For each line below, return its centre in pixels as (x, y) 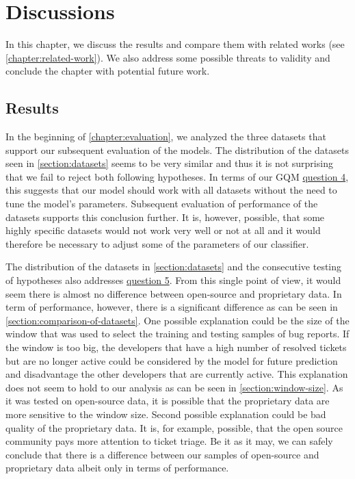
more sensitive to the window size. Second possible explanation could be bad (166, 414)
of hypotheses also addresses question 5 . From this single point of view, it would (173, 280)
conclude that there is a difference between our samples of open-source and (162, 454)
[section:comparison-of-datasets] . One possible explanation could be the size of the (177, 320)
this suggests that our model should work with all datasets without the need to (171, 190)
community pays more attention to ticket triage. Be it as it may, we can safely (169, 441)
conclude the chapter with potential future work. (108, 71)
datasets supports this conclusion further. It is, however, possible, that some (165, 217)
